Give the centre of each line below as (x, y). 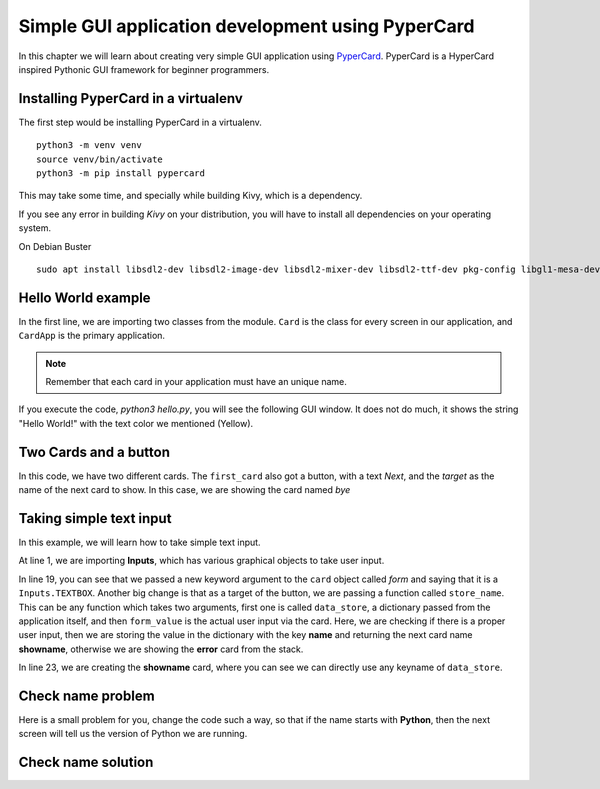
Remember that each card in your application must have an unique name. (196, 382)
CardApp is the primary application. (91, 336)
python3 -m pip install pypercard (120, 173)
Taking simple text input (95, 518)
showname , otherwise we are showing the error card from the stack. (161, 649)
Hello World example (84, 297)
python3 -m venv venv (89, 145)
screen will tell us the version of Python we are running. (133, 734)
